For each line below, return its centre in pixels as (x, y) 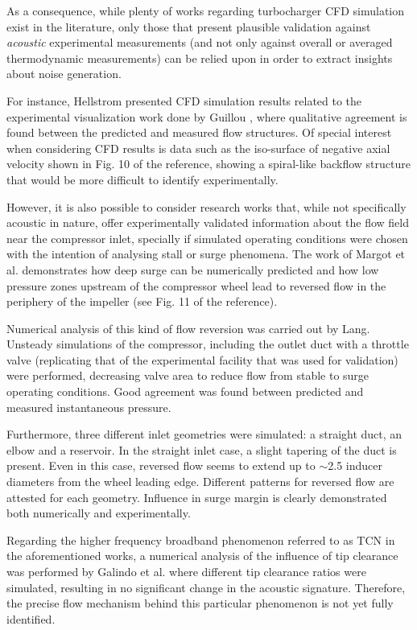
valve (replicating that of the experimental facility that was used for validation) (202, 359)
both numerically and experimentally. (99, 513)
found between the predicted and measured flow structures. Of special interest (199, 132)
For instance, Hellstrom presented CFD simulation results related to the (184, 100)
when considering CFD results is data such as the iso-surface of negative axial (198, 148)
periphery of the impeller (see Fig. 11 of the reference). (142, 301)
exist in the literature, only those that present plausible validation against (189, 26)
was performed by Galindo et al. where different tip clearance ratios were (186, 571)
